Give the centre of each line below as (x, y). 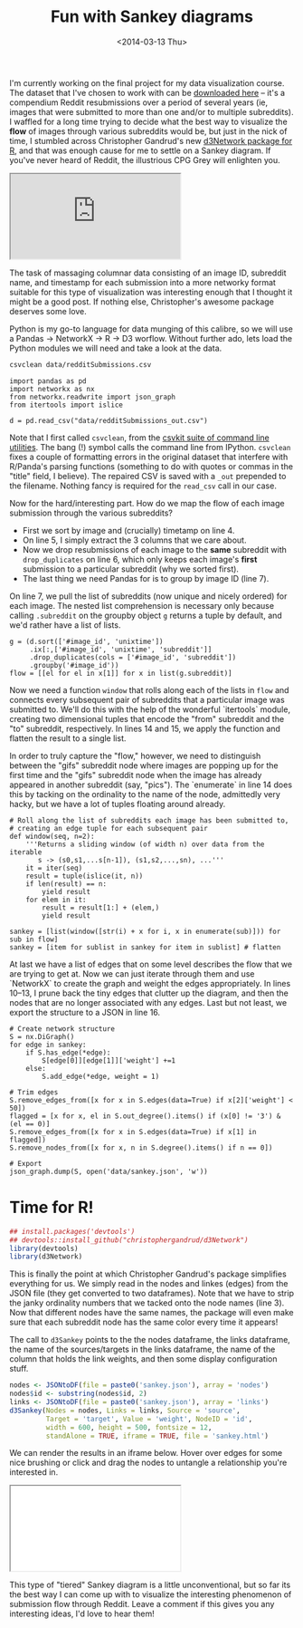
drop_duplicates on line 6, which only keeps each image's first (140, 559)
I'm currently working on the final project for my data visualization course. (147, 82)
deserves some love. (48, 311)
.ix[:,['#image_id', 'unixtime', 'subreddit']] (121, 650)
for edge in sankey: (48, 1045)
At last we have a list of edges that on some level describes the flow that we (151, 964)
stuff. (19, 1369)
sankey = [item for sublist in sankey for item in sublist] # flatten (145, 947)
